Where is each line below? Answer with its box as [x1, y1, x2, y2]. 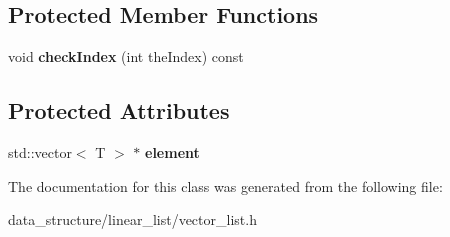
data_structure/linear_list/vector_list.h [8, 209, 257, 230]
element [145, 142, 200, 162]
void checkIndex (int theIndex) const [8, 46, 244, 67]
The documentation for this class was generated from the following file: [8, 175, 443, 196]
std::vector [8, 142, 72, 162]
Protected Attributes [8, 95, 230, 126]
